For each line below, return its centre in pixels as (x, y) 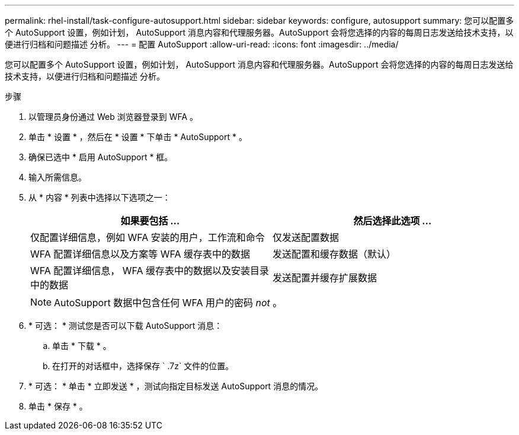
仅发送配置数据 (306, 237)
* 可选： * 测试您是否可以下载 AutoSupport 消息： (126, 326)
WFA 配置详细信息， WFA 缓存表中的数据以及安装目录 (150, 271)
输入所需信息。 (57, 177)
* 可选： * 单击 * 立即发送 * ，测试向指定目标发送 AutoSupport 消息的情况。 (176, 386)
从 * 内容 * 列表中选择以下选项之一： (100, 197)
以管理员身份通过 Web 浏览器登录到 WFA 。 (113, 117)
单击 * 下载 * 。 (82, 346)
